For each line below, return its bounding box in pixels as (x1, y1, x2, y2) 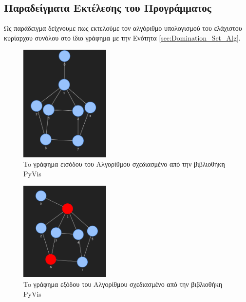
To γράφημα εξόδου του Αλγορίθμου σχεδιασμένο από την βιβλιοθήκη (23, 279, 223, 289)
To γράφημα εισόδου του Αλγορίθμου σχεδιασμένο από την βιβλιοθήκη (23, 159, 225, 169)
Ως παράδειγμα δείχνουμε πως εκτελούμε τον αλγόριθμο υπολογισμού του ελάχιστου (4, 23, 242, 33)
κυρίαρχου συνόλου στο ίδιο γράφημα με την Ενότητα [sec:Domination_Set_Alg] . (4, 32, 241, 43)
